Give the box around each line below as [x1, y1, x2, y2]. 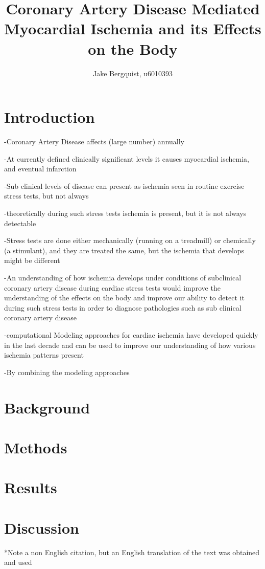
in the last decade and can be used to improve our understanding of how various [4, 339, 256, 350]
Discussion [4, 517, 79, 538]
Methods [4, 436, 67, 457]
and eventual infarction [4, 163, 77, 174]
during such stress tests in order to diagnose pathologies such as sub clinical [4, 302, 242, 313]
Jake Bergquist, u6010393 [92, 68, 173, 78]
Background [4, 397, 90, 418]
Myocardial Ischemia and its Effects [4, 18, 261, 39]
